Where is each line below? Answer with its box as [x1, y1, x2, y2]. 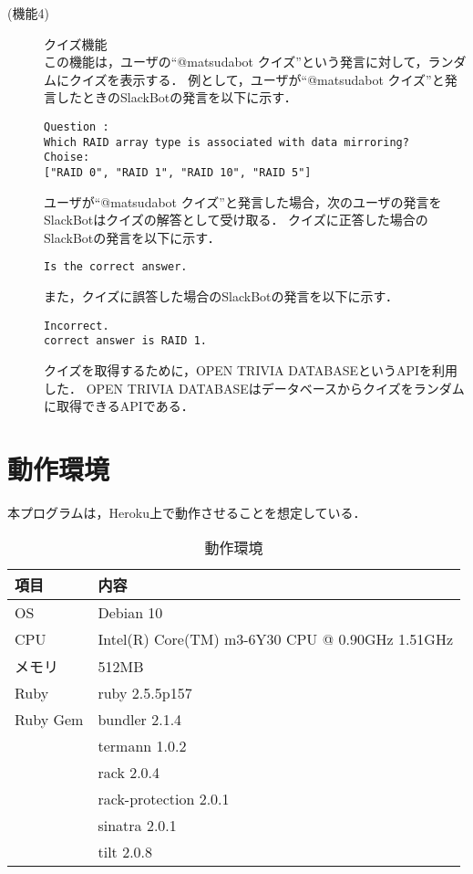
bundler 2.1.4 [98, 709, 182, 731]
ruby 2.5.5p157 [98, 682, 192, 704]
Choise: [44, 151, 90, 164]
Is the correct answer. [44, 260, 188, 274]
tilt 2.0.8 [98, 841, 153, 863]
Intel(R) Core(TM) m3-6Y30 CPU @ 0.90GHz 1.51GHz [98, 628, 454, 650]
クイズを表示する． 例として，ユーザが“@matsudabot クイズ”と [68, 69, 445, 89]
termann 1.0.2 [98, 735, 187, 757]
